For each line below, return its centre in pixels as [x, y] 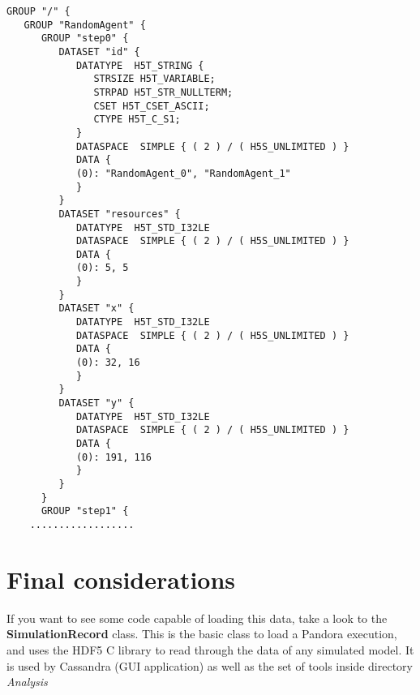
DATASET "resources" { [120, 214]
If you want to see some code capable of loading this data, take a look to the [197, 618]
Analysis [27, 682]
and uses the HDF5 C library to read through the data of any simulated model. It [210, 649]
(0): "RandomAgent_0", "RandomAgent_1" [183, 173]
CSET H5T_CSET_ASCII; [152, 106]
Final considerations [121, 579]
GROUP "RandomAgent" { [85, 25]
